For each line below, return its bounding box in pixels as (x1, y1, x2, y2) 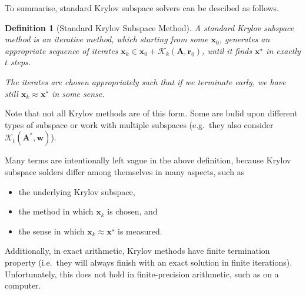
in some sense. (52, 87, 105, 99)
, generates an (219, 33, 270, 45)
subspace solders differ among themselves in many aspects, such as (5, 165, 245, 177)
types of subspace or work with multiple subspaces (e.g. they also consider (5, 118, 274, 130)
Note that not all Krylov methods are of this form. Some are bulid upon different (5, 107, 298, 119)
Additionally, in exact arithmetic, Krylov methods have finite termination (5, 244, 270, 257)
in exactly (266, 44, 301, 56)
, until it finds (202, 44, 252, 56)
